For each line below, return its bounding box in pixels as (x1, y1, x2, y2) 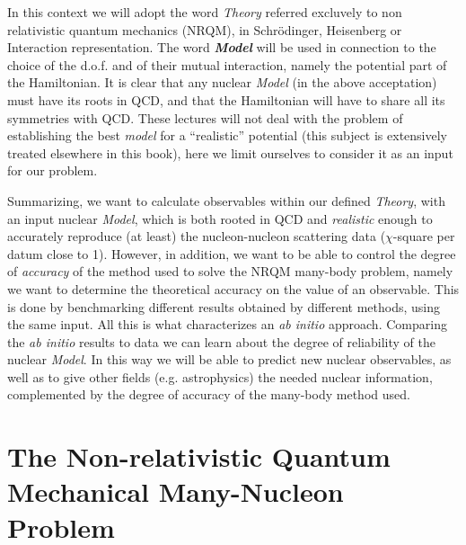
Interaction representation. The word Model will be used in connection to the (7, 38, 436, 57)
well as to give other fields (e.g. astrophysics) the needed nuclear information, (7, 367, 433, 386)
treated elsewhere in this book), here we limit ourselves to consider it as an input (7, 143, 453, 162)
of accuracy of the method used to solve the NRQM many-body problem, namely (7, 262, 453, 281)
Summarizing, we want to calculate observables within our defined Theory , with (7, 191, 445, 210)
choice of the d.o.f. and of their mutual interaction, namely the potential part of (7, 55, 447, 74)
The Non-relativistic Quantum (7, 438, 391, 475)
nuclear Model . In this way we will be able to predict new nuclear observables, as (7, 350, 452, 369)
